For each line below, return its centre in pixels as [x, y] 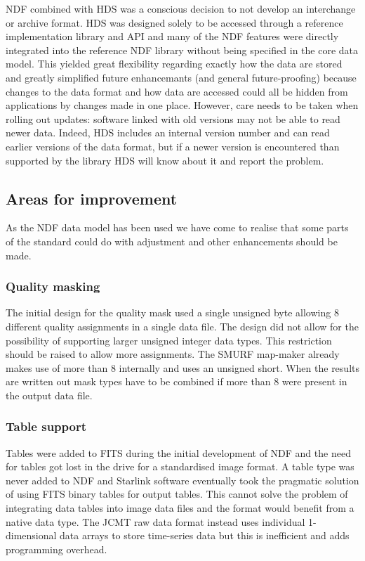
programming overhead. [57, 549]
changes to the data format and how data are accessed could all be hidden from [177, 91]
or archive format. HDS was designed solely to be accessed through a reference [174, 22]
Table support [46, 426]
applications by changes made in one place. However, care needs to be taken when [182, 105]
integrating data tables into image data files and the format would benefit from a [180, 508]
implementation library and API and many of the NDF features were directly [172, 36]
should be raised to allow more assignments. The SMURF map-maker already [173, 354]
